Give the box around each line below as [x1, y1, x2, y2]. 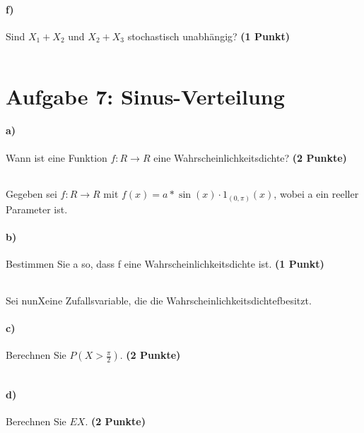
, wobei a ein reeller [274, 186, 359, 201]
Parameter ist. [6, 201, 68, 216]
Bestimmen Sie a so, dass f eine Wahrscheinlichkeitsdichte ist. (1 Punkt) [6, 256, 324, 271]
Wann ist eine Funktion [6, 150, 107, 165]
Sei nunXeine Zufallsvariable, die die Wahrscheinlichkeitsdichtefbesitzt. [6, 292, 312, 307]
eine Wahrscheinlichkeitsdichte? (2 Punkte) [153, 150, 347, 165]
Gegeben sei [6, 186, 57, 201]
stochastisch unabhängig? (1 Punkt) [127, 28, 290, 43]
